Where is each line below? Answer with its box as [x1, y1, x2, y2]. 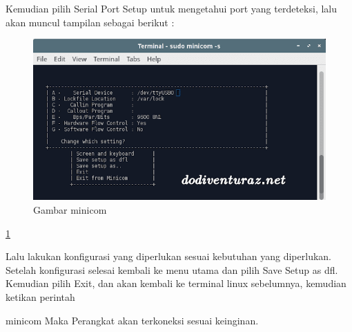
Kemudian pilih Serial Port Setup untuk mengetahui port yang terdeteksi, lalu [6, 1, 338, 15]
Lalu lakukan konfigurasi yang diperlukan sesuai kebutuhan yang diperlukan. [6, 249, 331, 264]
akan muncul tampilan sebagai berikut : [6, 15, 175, 29]
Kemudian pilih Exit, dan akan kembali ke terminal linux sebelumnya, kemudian [6, 276, 346, 290]
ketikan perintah [6, 289, 75, 304]
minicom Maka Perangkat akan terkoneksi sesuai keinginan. [6, 313, 259, 327]
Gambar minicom [33, 202, 107, 216]
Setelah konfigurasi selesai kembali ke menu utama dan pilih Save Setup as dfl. [6, 262, 338, 277]
